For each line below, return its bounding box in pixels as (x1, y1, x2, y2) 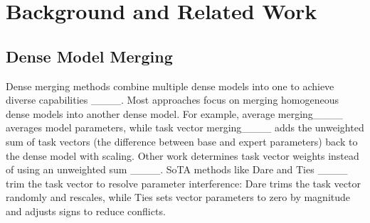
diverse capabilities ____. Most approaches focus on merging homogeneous (6, 92, 339, 107)
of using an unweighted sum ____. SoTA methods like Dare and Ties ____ (6, 162, 348, 177)
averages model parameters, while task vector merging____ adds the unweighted (6, 120, 364, 135)
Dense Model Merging (6, 45, 173, 67)
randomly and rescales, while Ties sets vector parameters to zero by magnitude (6, 190, 351, 205)
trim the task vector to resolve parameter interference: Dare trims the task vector (6, 175, 361, 190)
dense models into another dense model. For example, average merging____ (6, 106, 343, 121)
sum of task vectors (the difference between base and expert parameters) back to (6, 134, 358, 148)
